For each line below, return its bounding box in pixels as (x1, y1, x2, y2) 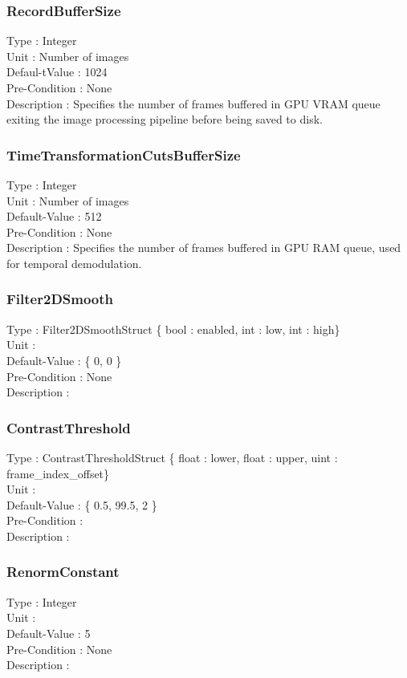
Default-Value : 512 (6, 208, 102, 225)
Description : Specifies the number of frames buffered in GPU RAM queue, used (6, 239, 401, 256)
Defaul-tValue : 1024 (6, 63, 108, 80)
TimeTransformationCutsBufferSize (6, 144, 241, 164)
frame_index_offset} (6, 465, 110, 481)
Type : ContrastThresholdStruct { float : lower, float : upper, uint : (6, 449, 338, 465)
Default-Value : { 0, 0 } (6, 351, 122, 368)
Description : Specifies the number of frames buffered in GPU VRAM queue (6, 95, 381, 112)
